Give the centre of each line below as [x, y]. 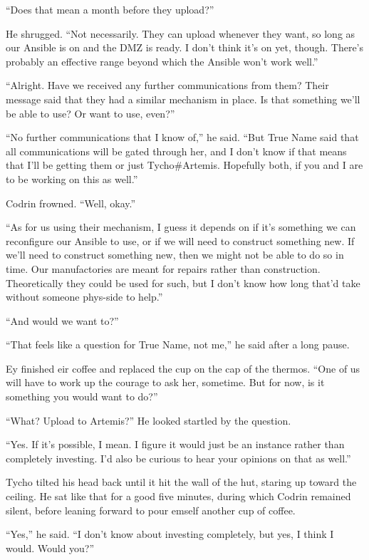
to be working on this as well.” [72, 178]
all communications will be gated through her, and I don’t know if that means [176, 151]
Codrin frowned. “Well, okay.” [71, 203]
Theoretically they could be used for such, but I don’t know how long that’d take [183, 282]
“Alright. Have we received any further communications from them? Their [167, 85]
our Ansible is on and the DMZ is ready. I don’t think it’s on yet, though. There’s [185, 47]
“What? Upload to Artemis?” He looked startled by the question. [149, 420]
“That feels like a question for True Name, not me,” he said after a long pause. [178, 344]
